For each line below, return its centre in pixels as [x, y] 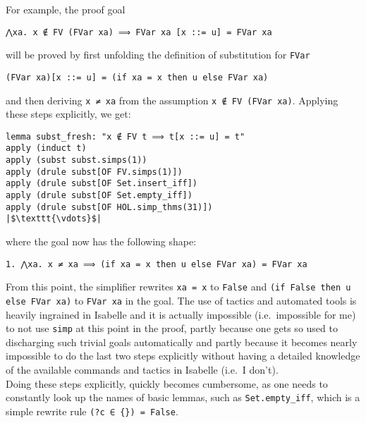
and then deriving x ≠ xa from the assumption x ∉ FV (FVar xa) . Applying [172, 100]
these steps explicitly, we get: [68, 114]
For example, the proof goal [66, 9]
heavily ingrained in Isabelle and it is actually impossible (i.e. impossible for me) [181, 314]
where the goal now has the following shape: [101, 241]
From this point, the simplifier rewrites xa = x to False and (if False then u [178, 287]
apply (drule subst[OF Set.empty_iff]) [99, 196]
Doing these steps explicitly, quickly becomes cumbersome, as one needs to [167, 383]
